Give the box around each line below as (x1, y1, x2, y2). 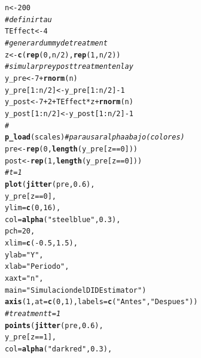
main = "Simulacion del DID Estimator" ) (5, 286, 147, 295)
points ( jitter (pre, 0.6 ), (5, 321, 103, 330)
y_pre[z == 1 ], (5, 333, 56, 342)
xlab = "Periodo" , (5, 262, 69, 271)
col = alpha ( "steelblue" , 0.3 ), (5, 215, 121, 224)
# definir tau (5, 15, 52, 24)
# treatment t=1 (5, 310, 61, 318)
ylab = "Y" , (5, 250, 44, 259)
